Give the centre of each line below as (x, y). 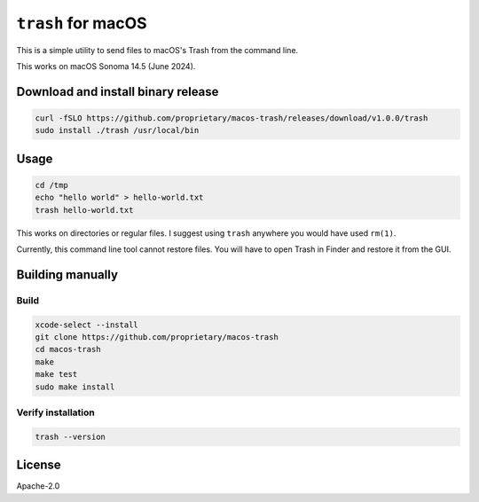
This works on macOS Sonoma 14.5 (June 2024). (106, 66)
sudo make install (75, 387)
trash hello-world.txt (84, 210)
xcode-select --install (87, 325)
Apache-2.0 (38, 486)
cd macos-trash (68, 349)
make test (56, 374)
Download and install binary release (118, 92)
